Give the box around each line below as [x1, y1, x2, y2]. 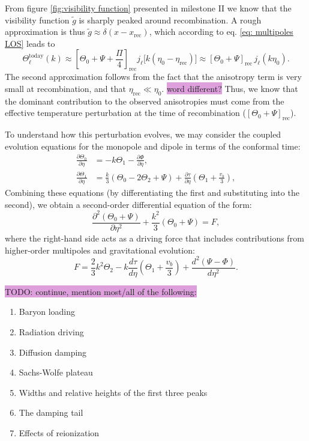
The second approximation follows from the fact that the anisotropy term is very [5, 70, 302, 83]
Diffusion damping [19, 345, 87, 358]
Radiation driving [19, 325, 84, 338]
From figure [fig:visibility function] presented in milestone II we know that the [5, 2, 292, 14]
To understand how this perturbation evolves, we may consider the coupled [5, 127, 281, 140]
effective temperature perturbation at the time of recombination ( [5, 106, 246, 119]
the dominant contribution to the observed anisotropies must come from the [5, 94, 284, 107]
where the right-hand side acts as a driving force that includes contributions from [5, 232, 304, 245]
